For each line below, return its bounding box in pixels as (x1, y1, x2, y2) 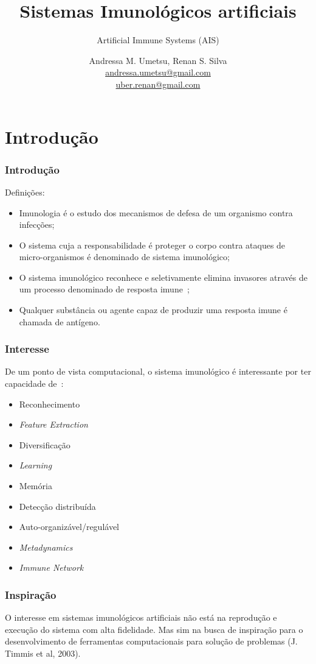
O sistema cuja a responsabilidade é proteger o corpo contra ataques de (19, 238, 286, 251)
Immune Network (19, 561, 84, 574)
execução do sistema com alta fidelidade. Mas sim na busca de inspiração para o (5, 623, 303, 635)
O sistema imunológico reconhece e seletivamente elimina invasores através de (19, 270, 307, 283)
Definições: (5, 185, 45, 198)
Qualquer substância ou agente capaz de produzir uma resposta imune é (19, 303, 287, 316)
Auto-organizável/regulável (19, 520, 119, 533)
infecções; (19, 218, 55, 231)
